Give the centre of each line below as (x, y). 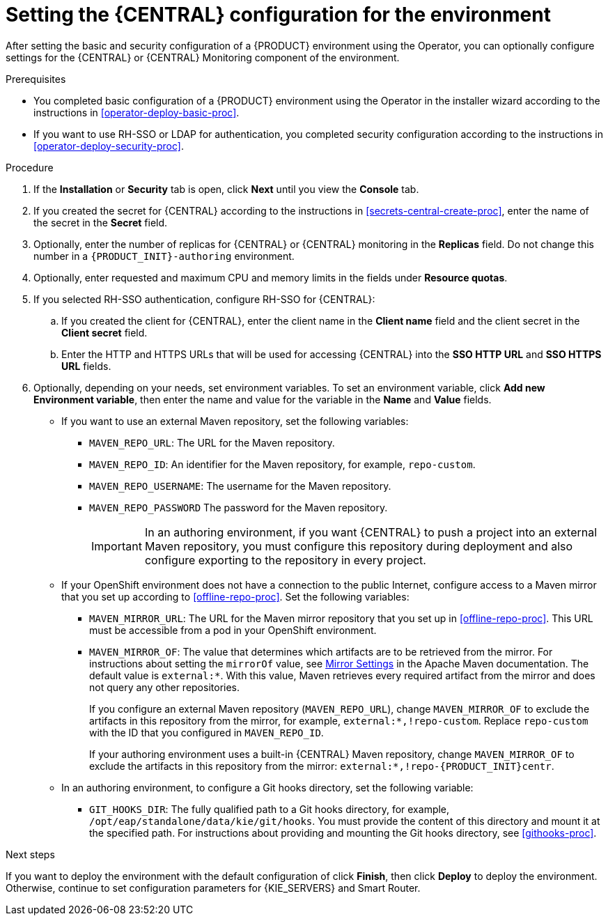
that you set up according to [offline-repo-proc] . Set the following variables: (235, 596)
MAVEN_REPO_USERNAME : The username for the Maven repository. (240, 486)
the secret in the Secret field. (101, 222)
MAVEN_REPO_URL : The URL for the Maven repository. (212, 442)
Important (117, 546)
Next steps (30, 854)
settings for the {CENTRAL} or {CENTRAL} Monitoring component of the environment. (203, 57)
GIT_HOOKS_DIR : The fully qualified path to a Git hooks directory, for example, (270, 809)
